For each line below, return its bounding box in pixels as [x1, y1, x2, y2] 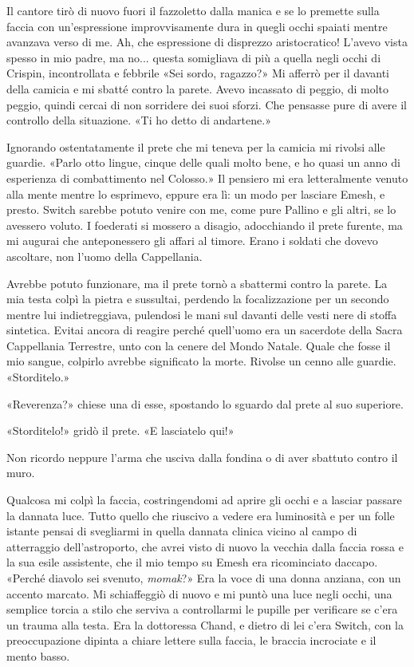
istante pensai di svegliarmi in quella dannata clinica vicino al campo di [6, 523, 357, 539]
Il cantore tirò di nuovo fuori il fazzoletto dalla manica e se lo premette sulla [6, 2, 380, 18]
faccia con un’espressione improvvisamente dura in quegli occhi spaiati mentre [6, 18, 388, 34]
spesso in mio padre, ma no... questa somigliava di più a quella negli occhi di [6, 49, 381, 65]
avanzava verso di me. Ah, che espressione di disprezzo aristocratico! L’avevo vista [6, 34, 408, 50]
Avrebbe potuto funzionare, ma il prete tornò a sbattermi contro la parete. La [6, 274, 388, 291]
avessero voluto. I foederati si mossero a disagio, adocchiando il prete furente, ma [6, 216, 403, 233]
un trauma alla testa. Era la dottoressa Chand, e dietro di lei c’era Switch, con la [6, 616, 404, 633]
